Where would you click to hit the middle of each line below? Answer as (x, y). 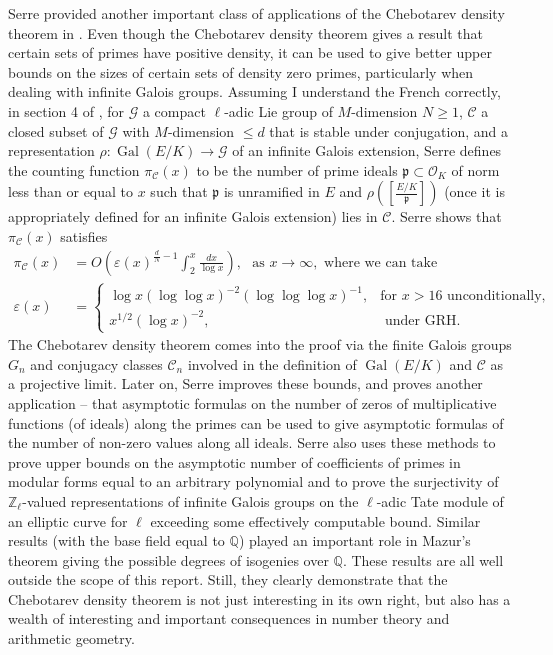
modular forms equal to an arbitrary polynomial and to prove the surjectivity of (253, 481)
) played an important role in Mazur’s (354, 540)
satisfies (84, 235)
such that (179, 191)
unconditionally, (496, 296)
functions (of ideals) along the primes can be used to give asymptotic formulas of (256, 422)
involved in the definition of (272, 363)
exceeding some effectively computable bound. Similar (315, 520)
